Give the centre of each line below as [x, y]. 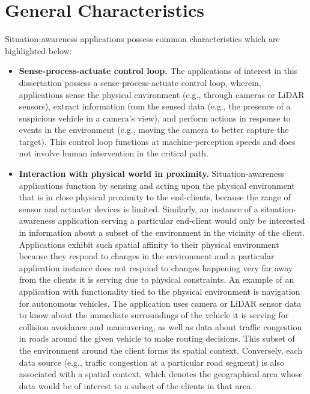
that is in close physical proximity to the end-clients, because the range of [155, 197]
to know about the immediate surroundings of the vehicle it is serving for [154, 315]
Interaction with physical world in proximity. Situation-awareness [152, 174]
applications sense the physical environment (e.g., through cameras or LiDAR [162, 94]
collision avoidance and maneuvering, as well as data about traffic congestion [160, 326]
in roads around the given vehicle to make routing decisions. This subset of [157, 338]
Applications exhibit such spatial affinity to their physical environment [149, 244]
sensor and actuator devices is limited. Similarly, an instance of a [138, 208]
